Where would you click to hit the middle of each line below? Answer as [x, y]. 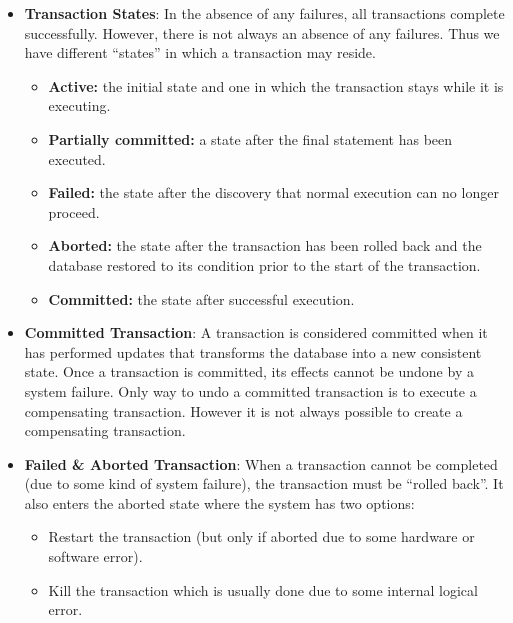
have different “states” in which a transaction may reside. [200, 52]
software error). [95, 556]
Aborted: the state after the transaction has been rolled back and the [265, 245]
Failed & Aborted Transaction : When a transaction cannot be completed [261, 463]
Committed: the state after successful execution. [201, 298]
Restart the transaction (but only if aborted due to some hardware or [261, 536]
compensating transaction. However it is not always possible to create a [243, 410]
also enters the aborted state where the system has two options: [219, 502]
